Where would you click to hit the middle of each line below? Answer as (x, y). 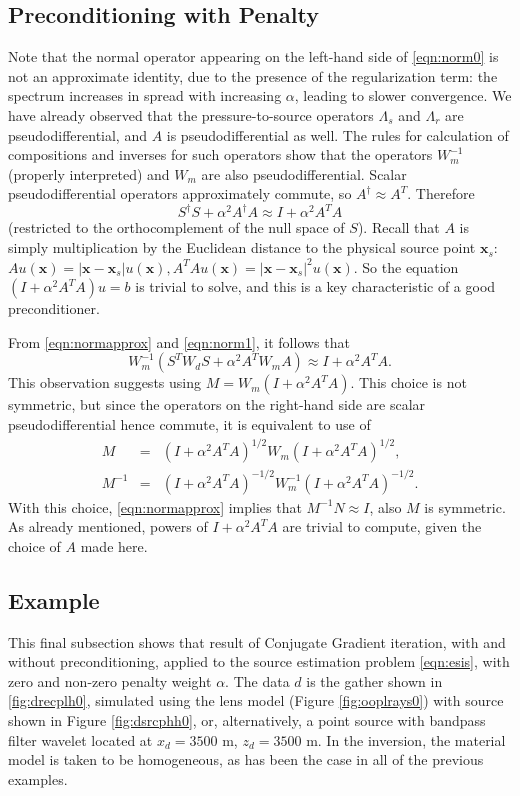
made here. (114, 545)
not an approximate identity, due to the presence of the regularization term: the (253, 75)
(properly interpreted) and (89, 173)
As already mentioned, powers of (108, 526)
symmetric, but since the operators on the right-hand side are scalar (217, 404)
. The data (257, 680)
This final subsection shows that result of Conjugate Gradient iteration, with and (257, 641)
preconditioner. (54, 308)
